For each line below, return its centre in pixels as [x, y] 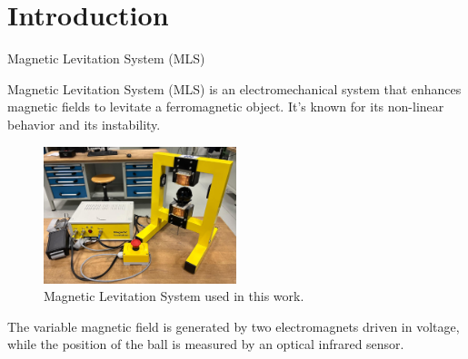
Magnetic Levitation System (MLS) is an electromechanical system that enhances [234, 88]
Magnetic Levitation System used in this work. [174, 296]
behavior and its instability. [84, 124]
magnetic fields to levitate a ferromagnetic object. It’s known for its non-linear [226, 107]
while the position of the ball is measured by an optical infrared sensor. [206, 344]
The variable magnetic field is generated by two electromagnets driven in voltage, [234, 326]
